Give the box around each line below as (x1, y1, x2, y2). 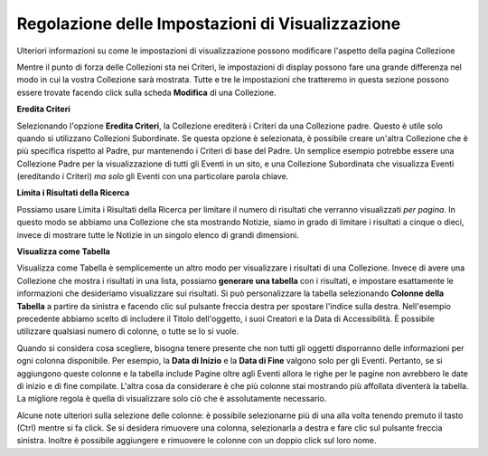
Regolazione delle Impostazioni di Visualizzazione (16, 14, 401, 33)
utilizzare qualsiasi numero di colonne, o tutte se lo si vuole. (16, 326, 239, 337)
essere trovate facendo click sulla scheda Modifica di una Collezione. (16, 87, 277, 98)
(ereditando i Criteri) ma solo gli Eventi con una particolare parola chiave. (16, 171, 289, 182)
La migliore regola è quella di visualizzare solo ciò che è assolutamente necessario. (16, 394, 327, 404)
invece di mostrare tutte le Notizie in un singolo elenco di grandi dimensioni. (16, 229, 300, 240)
